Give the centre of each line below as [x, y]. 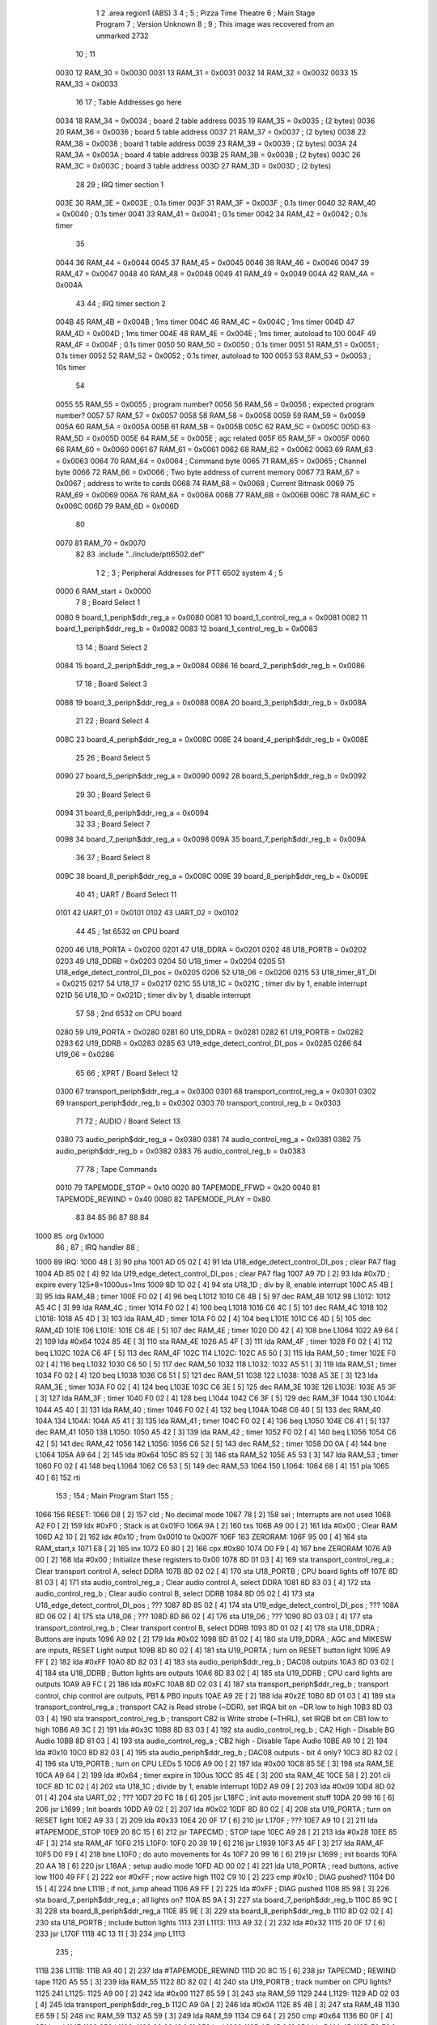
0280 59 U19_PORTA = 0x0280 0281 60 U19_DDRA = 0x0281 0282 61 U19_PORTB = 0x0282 [210, 1032]
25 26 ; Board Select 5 [113, 757]
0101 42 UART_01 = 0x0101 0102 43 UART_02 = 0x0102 [147, 913]
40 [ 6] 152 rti [58, 1477]
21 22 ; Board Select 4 [112, 721]
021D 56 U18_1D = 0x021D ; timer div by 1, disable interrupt [153, 995]
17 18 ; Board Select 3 [111, 684]
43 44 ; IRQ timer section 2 [121, 303]
